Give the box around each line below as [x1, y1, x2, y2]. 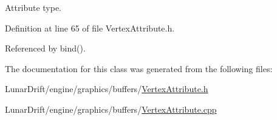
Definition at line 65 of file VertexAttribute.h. [5, 21, 175, 34]
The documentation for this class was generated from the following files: [5, 62, 273, 75]
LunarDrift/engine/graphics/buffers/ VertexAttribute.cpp [5, 102, 217, 115]
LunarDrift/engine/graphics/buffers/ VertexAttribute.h [5, 82, 208, 95]
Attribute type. [5, 1, 62, 13]
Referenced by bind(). [5, 42, 86, 55]
